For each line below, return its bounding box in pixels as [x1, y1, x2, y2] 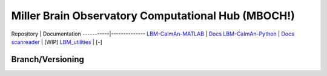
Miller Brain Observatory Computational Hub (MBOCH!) [11, 9, 295, 22]
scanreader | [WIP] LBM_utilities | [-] [11, 38, 102, 45]
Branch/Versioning [11, 54, 85, 65]
